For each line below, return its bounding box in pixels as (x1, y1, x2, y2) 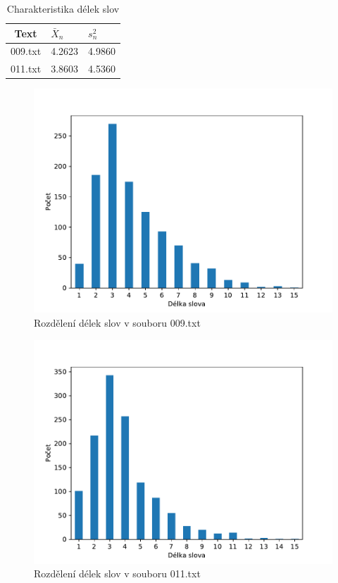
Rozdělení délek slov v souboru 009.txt (34, 315, 201, 330)
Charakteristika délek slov (6, 1, 120, 15)
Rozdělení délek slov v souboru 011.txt (34, 566, 201, 581)
